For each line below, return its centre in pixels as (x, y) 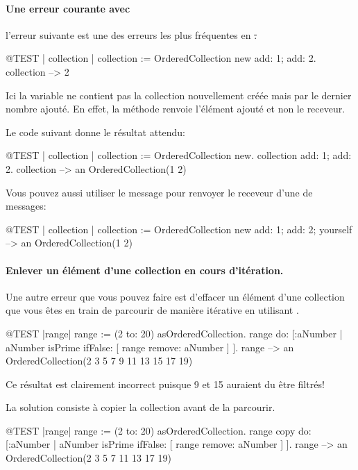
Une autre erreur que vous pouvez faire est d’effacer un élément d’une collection (175, 296)
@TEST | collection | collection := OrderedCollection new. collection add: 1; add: (179, 155)
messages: (26, 206)
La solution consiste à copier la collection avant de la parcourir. (140, 407)
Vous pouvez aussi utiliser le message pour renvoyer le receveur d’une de (159, 192)
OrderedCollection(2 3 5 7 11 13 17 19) (88, 458)
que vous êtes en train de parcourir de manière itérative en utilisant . (152, 310)
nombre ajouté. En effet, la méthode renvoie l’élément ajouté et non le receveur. (176, 109)
